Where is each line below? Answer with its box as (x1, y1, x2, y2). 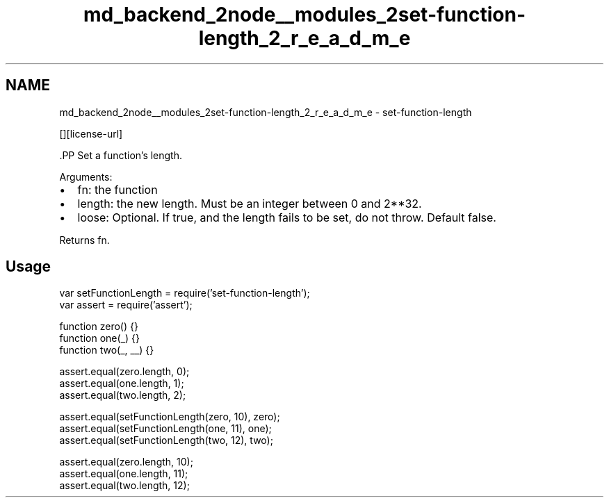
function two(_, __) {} (59, 344, 154, 356)
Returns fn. (59, 233, 110, 246)
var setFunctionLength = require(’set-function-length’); (59, 287, 310, 299)
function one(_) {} (59, 332, 140, 345)
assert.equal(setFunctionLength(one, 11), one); (59, 422, 272, 435)
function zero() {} (59, 320, 138, 333)
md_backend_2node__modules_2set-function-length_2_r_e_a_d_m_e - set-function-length (59, 106, 472, 118)
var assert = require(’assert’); (59, 299, 193, 311)
